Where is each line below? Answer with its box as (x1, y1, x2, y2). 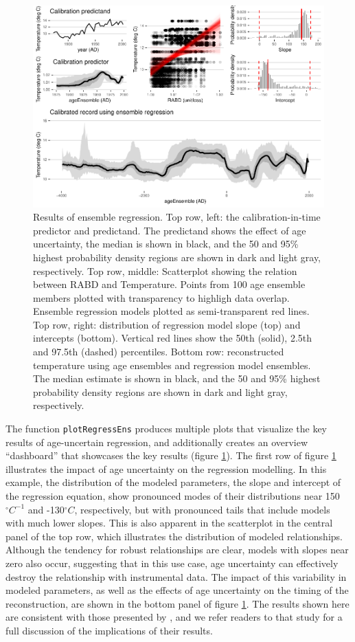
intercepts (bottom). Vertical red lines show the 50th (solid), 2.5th (33, 331, 312, 345)
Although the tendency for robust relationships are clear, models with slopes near (5, 542, 349, 557)
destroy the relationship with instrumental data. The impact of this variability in (5, 569, 347, 584)
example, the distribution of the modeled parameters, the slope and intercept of (5, 475, 341, 489)
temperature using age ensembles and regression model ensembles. (33, 357, 311, 372)
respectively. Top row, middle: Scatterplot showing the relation (33, 263, 297, 278)
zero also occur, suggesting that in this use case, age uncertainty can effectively (5, 556, 339, 571)
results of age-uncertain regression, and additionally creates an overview (5, 434, 308, 449)
